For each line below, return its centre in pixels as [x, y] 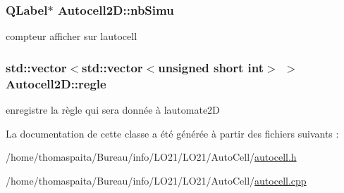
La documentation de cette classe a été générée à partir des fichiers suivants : [172, 133]
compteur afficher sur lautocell [72, 36]
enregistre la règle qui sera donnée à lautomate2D [113, 109]
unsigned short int [211, 67]
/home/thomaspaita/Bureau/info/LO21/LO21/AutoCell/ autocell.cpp [156, 180]
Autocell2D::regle [56, 83]
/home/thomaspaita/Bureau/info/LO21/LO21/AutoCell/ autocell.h [151, 157]
